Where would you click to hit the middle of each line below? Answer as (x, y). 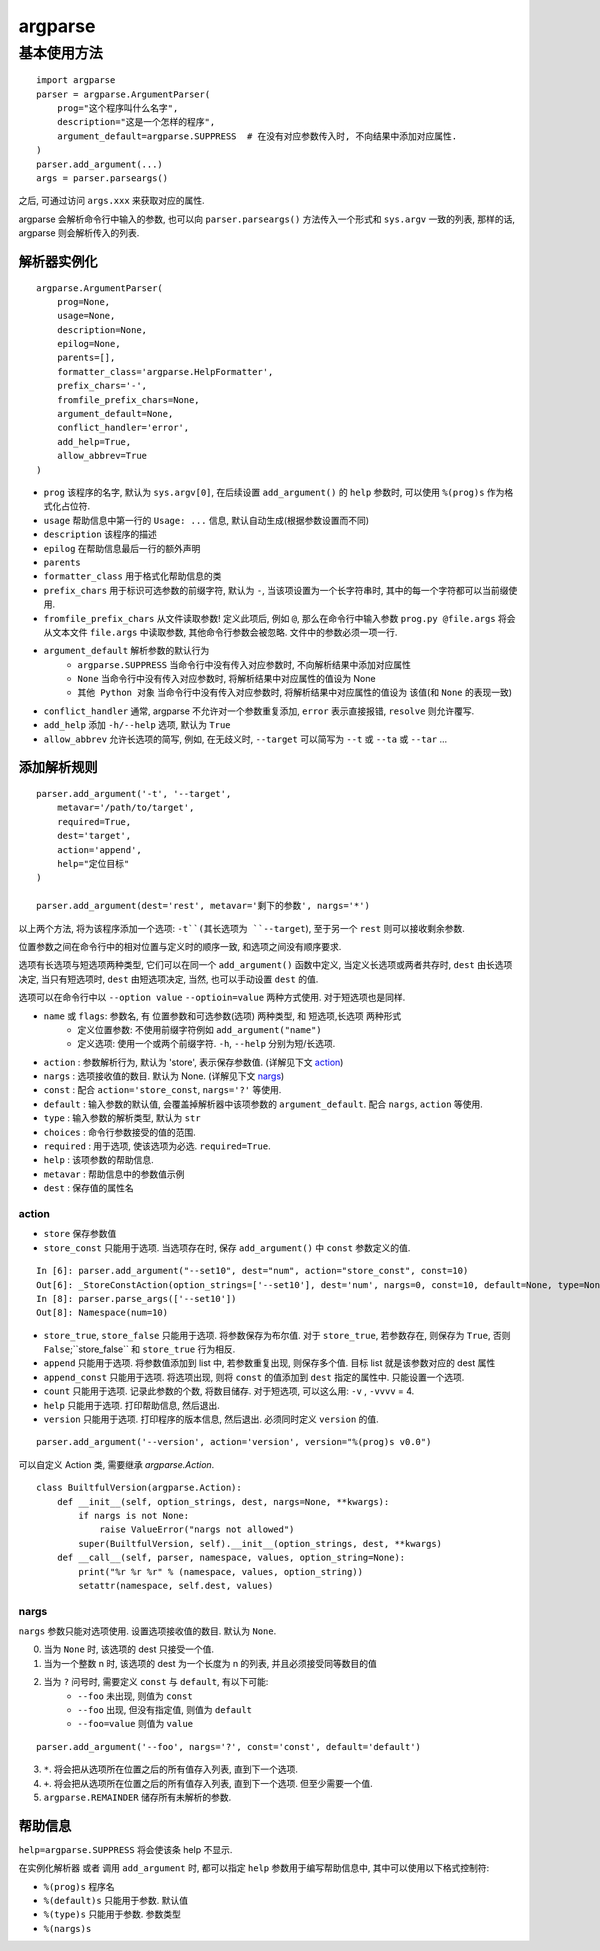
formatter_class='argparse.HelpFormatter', (165, 371)
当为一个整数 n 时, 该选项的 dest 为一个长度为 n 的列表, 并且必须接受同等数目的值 (210, 1663)
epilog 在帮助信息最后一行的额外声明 (122, 548)
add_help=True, (94, 441)
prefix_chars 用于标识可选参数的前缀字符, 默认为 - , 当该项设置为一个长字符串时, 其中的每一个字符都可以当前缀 (276, 590)
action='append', (99, 849)
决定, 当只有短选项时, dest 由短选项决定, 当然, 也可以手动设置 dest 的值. (168, 979)
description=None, (102, 329)
